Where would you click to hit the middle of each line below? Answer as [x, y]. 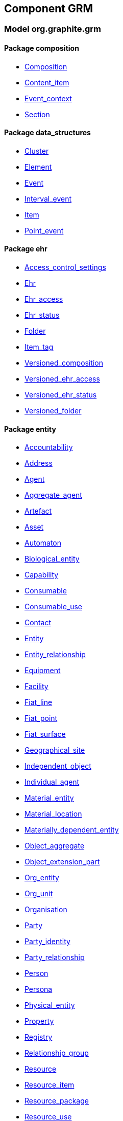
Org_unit [39, 894]
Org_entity [42, 878]
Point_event [44, 230]
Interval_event [48, 198]
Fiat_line [39, 702]
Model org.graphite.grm [53, 29]
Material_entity [49, 798]
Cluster [37, 151]
